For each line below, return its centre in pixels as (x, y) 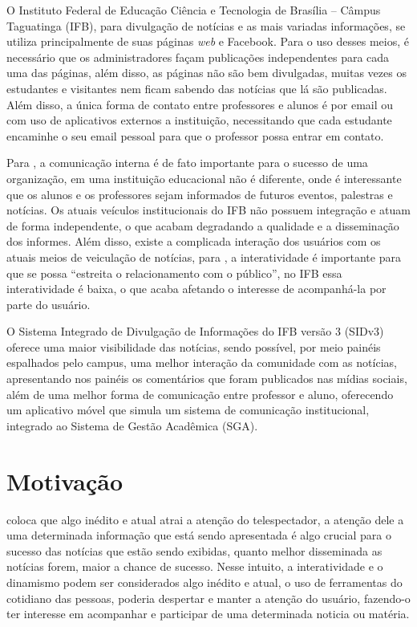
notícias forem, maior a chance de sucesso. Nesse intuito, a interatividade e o (195, 566)
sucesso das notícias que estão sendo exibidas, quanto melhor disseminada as (194, 550)
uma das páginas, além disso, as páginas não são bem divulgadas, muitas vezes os (206, 73)
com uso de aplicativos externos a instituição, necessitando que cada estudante (199, 120)
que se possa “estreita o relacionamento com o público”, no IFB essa (174, 273)
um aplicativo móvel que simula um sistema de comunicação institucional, (188, 410)
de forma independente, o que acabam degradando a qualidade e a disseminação (203, 225)
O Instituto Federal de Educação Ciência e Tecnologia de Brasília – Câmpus (194, 10)
